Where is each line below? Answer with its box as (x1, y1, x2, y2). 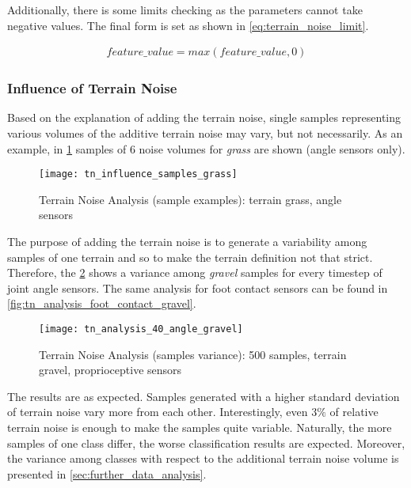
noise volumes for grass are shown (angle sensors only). (139, 140, 405, 157)
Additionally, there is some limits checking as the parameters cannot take (7, 2, 363, 17)
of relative (329, 403, 379, 420)
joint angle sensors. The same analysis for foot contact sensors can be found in (7, 279, 388, 296)
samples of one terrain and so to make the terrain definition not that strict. (7, 248, 373, 265)
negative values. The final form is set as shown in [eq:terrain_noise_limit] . (7, 17, 369, 33)
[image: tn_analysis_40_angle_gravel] (39, 323, 243, 335)
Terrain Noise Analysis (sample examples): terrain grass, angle (39, 191, 342, 207)
